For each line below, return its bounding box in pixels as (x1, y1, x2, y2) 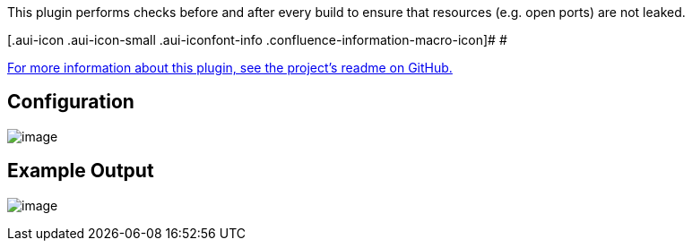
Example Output (7, 159, 154, 183)
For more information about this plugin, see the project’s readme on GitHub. (7, 60, 453, 75)
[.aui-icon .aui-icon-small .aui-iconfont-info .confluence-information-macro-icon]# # (7, 32, 507, 47)
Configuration (7, 90, 134, 114)
